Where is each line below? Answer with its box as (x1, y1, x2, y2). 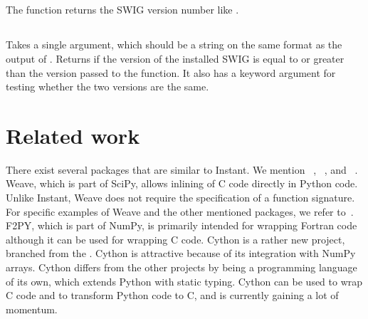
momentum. (6, 301, 58, 316)
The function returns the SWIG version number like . (6, 2, 239, 17)
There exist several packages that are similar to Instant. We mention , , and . (6, 162, 358, 177)
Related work (6, 120, 140, 150)
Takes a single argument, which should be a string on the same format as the (6, 37, 342, 52)
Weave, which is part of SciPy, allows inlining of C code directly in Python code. (6, 176, 358, 191)
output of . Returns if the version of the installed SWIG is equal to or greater (6, 51, 345, 66)
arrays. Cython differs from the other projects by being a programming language (6, 260, 357, 275)
